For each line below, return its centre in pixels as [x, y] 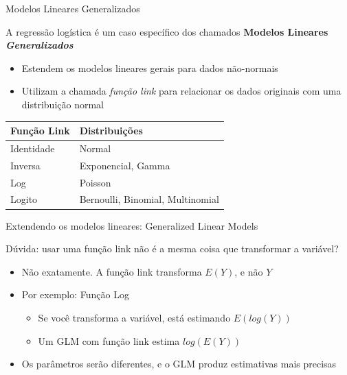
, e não [249, 271]
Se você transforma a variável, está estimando [134, 317]
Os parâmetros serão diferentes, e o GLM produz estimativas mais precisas [179, 364]
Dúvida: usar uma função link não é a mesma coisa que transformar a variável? [172, 249]
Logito [24, 199]
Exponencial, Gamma [125, 165]
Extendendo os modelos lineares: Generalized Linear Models [132, 225]
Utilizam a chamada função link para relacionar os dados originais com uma [181, 91]
